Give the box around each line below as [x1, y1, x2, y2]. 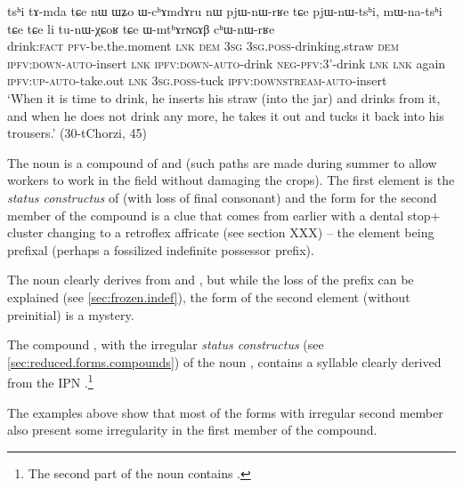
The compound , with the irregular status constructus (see [7, 335, 324, 354]
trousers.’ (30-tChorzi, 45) [7, 124, 147, 142]
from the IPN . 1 [7, 371, 93, 391]
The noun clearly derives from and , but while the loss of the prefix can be [7, 270, 414, 289]
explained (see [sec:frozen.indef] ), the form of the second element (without [7, 287, 410, 306]
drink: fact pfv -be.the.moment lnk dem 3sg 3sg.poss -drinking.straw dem [7, 36, 399, 55]
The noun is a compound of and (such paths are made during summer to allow [7, 153, 437, 172]
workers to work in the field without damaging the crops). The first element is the [7, 171, 455, 189]
